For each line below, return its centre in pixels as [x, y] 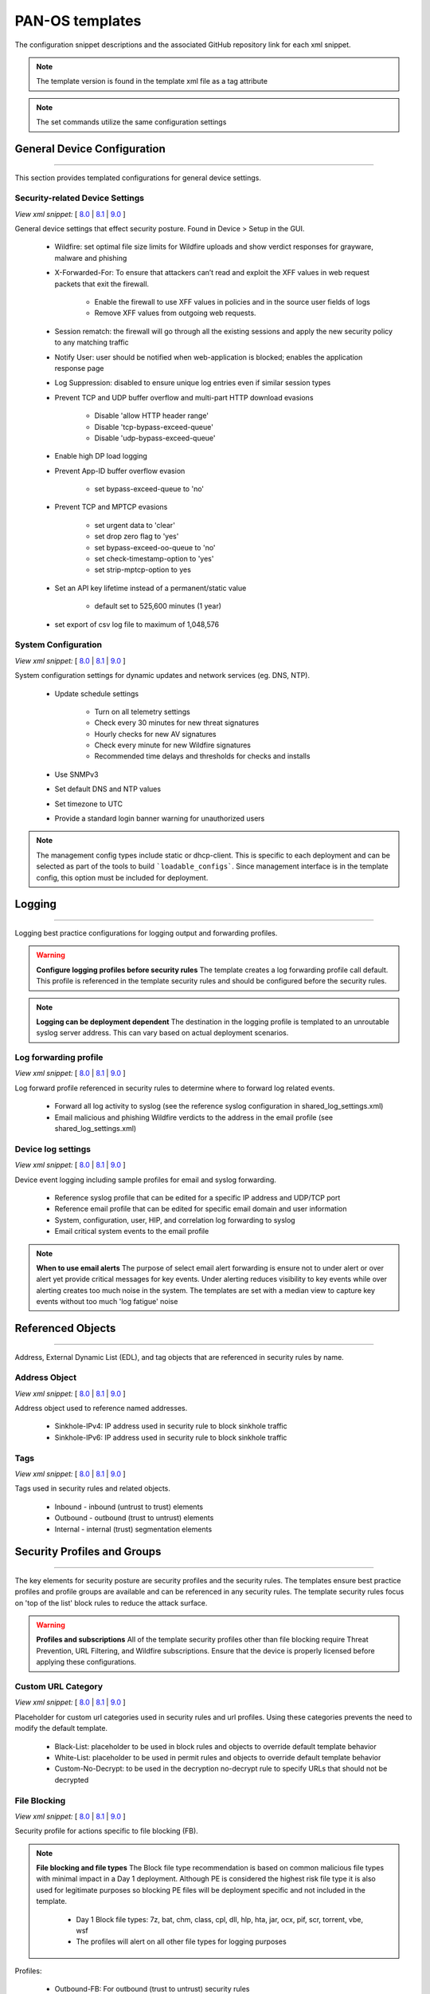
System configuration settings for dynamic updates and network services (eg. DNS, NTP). [162, 676]
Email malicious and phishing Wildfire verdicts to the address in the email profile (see [194, 1117]
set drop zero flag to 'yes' [137, 536]
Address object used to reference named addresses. [101, 1409]
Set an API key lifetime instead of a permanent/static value [150, 588]
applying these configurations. [86, 1662]
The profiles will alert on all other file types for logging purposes [181, 1941]
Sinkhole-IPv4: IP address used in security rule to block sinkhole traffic [171, 1426]
